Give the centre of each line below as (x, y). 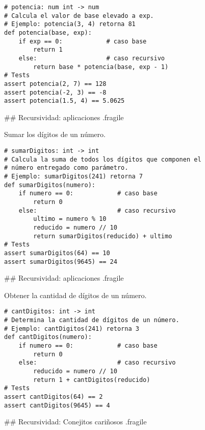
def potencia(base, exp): (48, 32)
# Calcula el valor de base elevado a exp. (79, 16)
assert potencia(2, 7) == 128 (55, 84)
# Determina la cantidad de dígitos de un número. (92, 320)
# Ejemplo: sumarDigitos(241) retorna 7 (74, 177)
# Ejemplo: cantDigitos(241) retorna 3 (72, 329)
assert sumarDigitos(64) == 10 (57, 253)
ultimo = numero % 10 (70, 219)
